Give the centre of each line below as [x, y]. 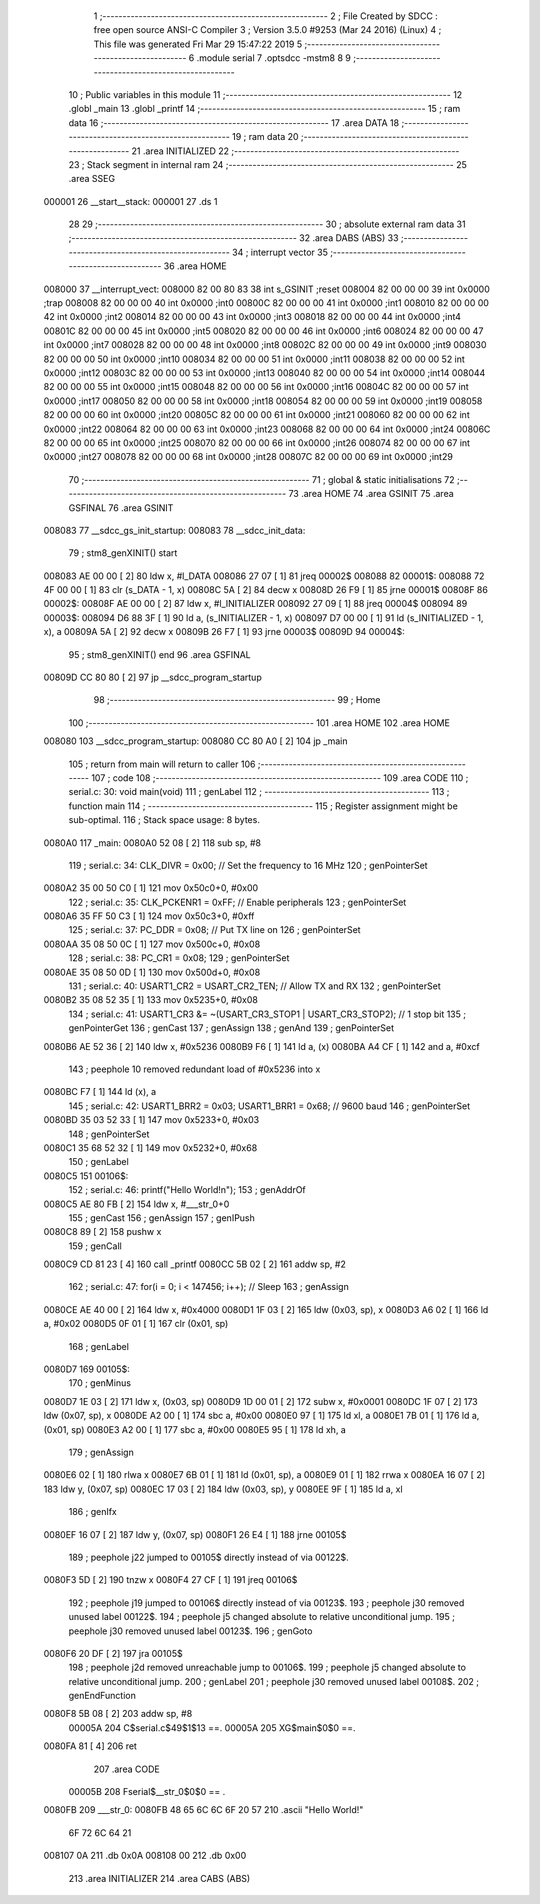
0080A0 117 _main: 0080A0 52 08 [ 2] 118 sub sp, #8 [152, 842]
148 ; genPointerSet [109, 1134]
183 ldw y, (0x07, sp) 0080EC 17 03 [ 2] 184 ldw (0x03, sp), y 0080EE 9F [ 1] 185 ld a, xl [223, 1489]
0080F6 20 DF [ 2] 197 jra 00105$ [113, 1653]
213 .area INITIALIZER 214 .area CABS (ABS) [159, 1878]
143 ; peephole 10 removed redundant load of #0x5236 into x [194, 1069]
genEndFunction [102, 1696]
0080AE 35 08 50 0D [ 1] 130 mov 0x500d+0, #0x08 [152, 972]
